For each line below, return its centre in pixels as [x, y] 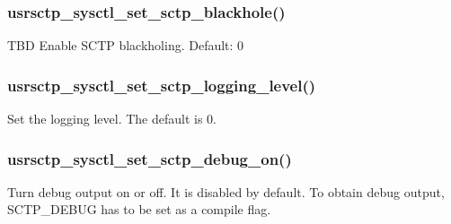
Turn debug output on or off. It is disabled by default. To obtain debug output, [226, 191]
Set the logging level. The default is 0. [112, 119]
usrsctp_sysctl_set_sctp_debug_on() [150, 158]
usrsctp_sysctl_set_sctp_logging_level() [162, 85]
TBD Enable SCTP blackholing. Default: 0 [126, 45]
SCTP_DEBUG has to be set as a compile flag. [139, 209]
